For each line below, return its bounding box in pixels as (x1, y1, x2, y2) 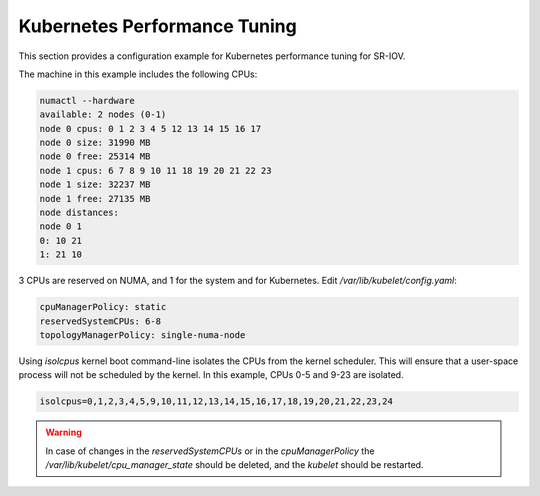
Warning (45, 426, 82, 439)
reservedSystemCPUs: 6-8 (39, 315, 162, 327)
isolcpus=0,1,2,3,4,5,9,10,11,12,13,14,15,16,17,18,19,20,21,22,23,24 (39, 396, 394, 407)
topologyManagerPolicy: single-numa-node (39, 329, 246, 340)
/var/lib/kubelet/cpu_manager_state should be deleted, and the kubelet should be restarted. (45, 459, 424, 471)
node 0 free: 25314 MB (39, 151, 151, 162)
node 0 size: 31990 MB (39, 137, 151, 149)
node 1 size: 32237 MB (39, 179, 151, 190)
